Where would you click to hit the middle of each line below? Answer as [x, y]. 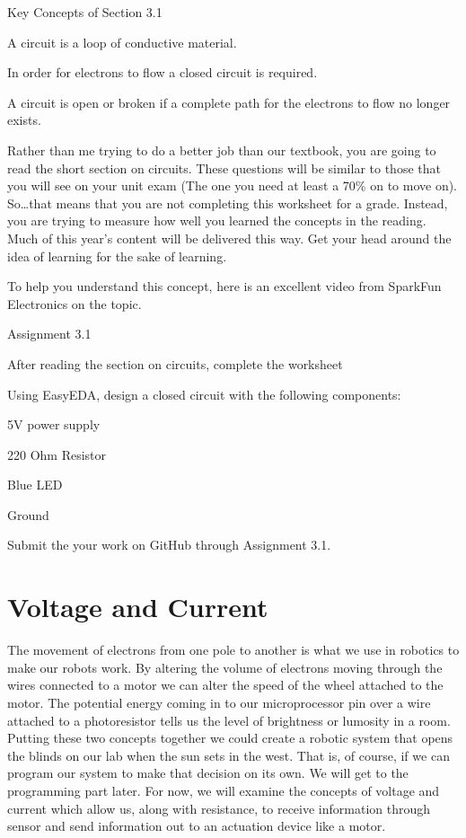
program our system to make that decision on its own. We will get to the [208, 773]
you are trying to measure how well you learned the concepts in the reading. [217, 221]
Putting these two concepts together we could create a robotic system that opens [230, 738]
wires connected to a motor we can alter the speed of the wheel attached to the [225, 685]
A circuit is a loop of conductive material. [122, 42]
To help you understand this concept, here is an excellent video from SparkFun [224, 286]
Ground [28, 514]
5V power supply [54, 424]
